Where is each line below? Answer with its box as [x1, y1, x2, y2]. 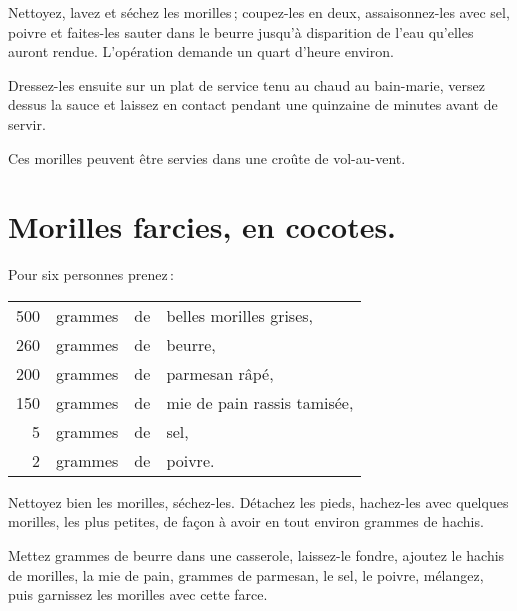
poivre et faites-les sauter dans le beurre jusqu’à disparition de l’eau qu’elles [8, 21, 474, 42]
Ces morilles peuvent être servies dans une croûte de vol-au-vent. [8, 147, 406, 168]
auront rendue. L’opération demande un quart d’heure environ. [8, 41, 394, 62]
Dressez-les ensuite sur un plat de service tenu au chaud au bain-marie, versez [8, 74, 485, 95]
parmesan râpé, [166, 361, 274, 385]
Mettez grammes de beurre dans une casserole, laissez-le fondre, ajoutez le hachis [8, 545, 505, 566]
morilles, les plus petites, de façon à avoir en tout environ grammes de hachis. [8, 511, 484, 532]
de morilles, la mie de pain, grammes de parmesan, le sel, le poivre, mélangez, [8, 564, 484, 585]
